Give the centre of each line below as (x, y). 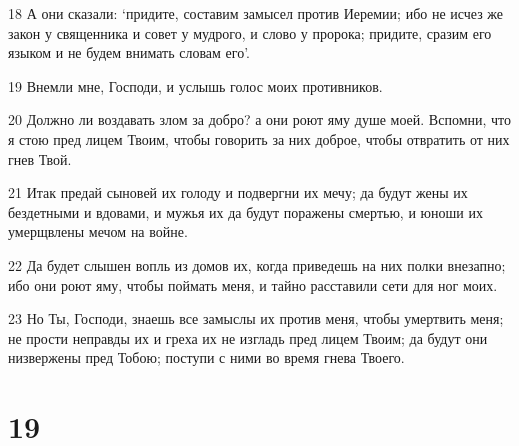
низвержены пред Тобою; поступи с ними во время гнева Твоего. (206, 357)
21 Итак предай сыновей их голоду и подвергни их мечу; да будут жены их (238, 192)
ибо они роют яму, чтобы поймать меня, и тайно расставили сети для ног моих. (253, 284)
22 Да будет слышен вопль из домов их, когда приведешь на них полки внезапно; (257, 264)
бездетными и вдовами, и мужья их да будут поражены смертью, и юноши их (245, 211)
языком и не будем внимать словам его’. (129, 52)
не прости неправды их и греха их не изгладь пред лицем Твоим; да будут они (248, 337)
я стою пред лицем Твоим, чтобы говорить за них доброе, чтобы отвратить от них (259, 138)
